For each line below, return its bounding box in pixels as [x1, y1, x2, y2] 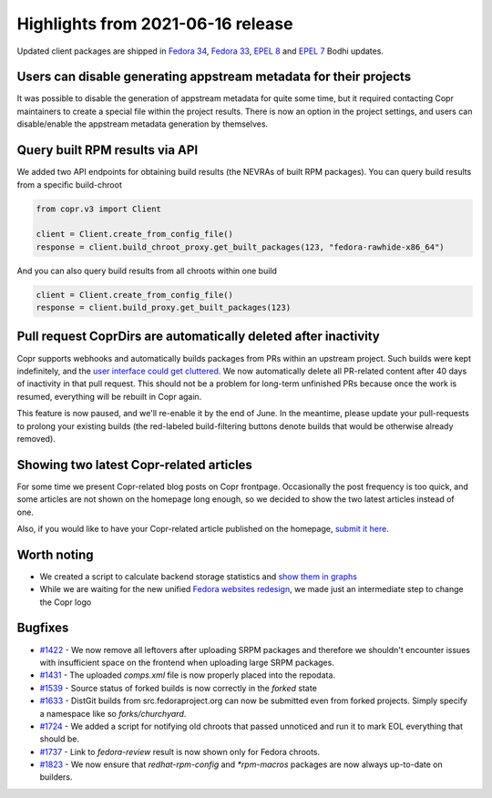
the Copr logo [39, 597, 92, 608]
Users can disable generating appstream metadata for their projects [16, 69, 412, 85]
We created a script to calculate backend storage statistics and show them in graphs [39, 570, 357, 582]
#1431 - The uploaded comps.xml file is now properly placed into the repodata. [39, 670, 336, 680]
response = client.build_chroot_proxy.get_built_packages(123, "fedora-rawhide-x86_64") [36, 241, 446, 252]
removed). [16, 433, 56, 444]
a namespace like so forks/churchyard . [39, 708, 187, 719]
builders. [39, 772, 73, 783]
